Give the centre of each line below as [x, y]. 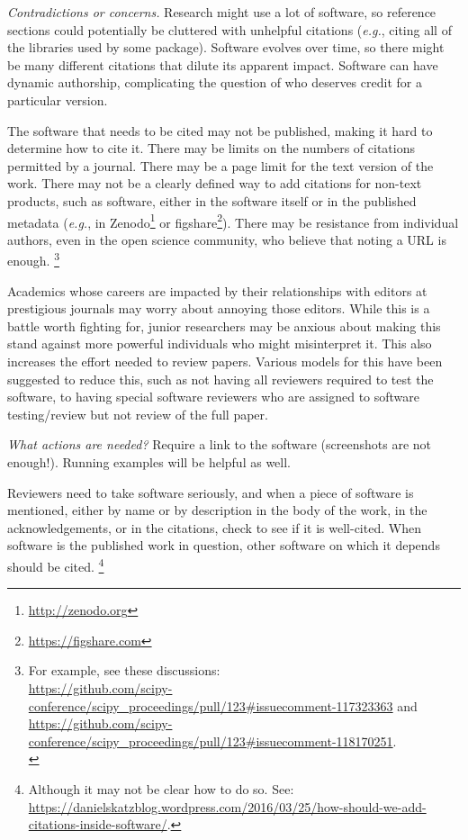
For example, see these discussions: [124, 670]
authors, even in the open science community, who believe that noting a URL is [227, 239]
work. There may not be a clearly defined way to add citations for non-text [215, 183]
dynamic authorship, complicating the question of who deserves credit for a [215, 82]
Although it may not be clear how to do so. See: [161, 788]
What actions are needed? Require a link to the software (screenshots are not [220, 444]
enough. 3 [33, 259]
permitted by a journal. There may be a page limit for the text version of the [220, 165]
